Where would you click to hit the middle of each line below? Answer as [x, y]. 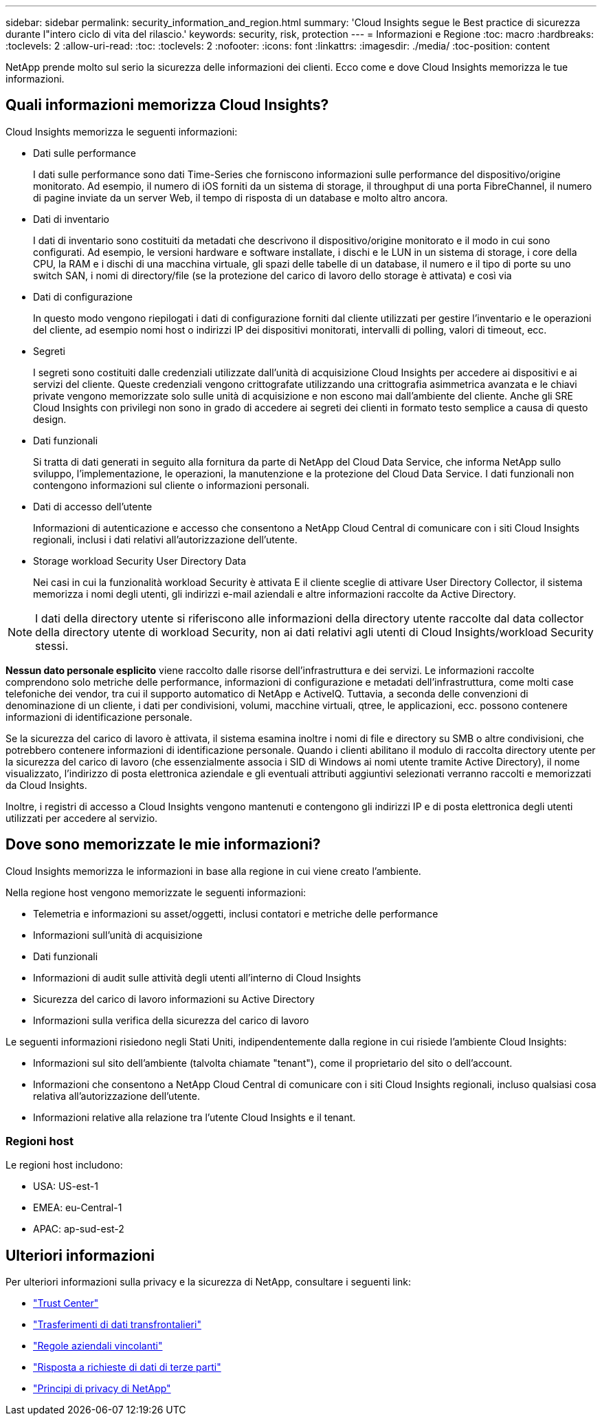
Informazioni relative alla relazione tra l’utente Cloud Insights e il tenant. [194, 1117]
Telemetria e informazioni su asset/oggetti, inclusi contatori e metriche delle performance [236, 913]
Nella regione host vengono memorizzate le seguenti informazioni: [156, 892]
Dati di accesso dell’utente [93, 506]
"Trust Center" [66, 1303]
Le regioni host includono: [64, 1165]
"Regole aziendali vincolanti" [98, 1346]
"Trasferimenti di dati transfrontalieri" [117, 1325]
